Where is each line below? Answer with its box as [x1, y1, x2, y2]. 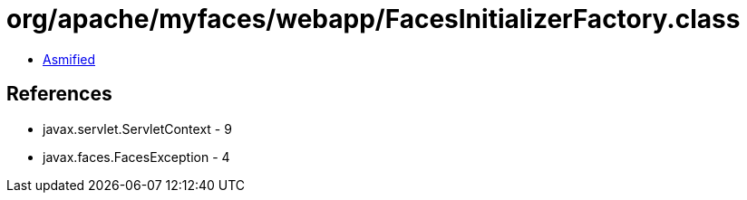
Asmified [43, 51, 96, 67]
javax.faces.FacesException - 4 [43, 148, 230, 165]
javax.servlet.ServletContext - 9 [43, 120, 232, 137]
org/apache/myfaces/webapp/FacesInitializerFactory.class [6, 4, 741, 34]
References [6, 82, 112, 106]
